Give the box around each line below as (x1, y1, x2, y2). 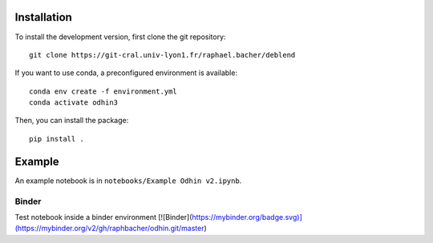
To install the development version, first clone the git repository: (14, 32, 226, 42)
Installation (14, 10, 72, 24)
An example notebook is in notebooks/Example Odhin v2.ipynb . (14, 176, 242, 185)
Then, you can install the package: (14, 116, 129, 125)
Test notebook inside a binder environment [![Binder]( (14, 212, 192, 221)
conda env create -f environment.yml (29, 86, 178, 96)
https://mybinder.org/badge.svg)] (192, 212, 302, 221)
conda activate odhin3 (29, 98, 119, 107)
